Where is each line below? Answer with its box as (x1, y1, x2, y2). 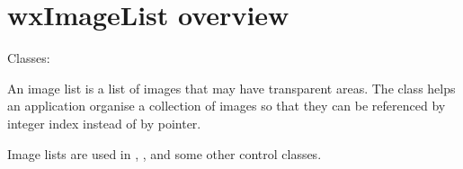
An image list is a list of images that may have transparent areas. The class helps (7, 78, 456, 97)
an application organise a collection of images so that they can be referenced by (7, 96, 446, 115)
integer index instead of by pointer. (7, 113, 201, 132)
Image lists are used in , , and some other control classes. (7, 144, 322, 163)
